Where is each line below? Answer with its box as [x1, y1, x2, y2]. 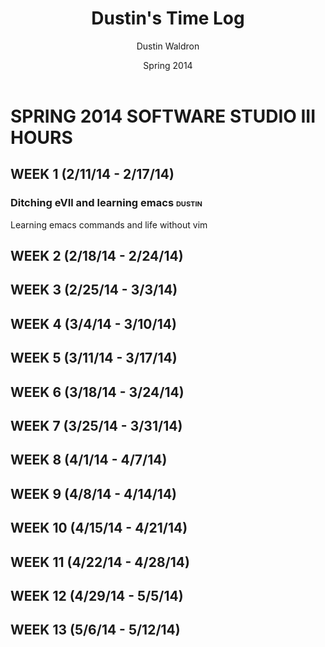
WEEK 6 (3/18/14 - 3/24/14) [10, 383, 185, 401]
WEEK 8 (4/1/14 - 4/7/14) [10, 452, 168, 469]
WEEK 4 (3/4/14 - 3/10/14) [10, 315, 177, 332]
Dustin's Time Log [91, 7, 245, 30]
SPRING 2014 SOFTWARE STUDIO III [10, 105, 317, 127]
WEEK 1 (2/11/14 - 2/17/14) [10, 166, 175, 183]
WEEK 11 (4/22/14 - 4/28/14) [10, 553, 190, 571]
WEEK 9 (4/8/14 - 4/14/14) [10, 485, 178, 502]
